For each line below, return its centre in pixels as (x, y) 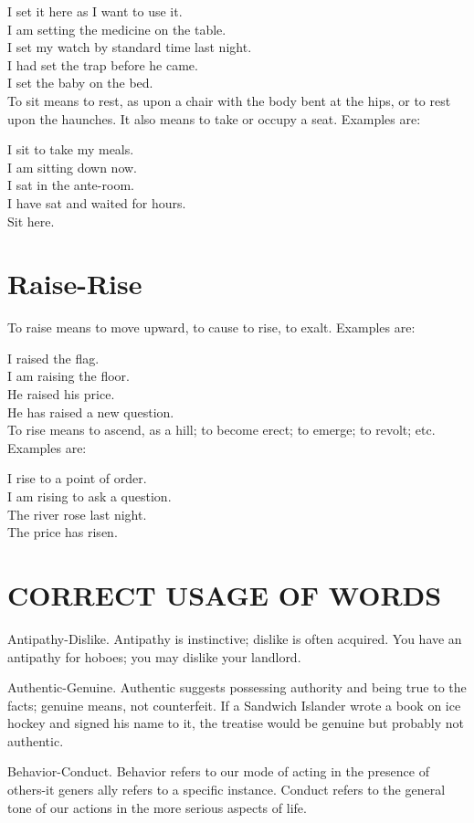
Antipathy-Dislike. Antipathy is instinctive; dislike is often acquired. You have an (235, 638)
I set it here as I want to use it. (95, 11)
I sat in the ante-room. (71, 185)
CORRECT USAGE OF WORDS (225, 594)
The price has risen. (63, 532)
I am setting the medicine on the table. (117, 29)
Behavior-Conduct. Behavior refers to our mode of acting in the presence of (218, 771)
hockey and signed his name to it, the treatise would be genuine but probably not (236, 723)
